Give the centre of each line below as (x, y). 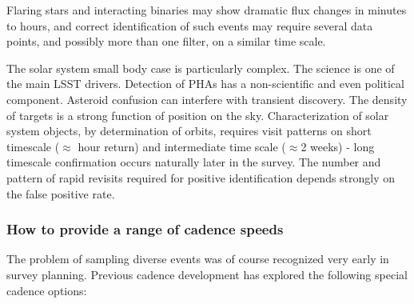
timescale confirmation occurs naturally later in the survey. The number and (194, 162)
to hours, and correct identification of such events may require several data (190, 25)
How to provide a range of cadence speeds (145, 229)
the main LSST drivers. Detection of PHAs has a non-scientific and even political (205, 84)
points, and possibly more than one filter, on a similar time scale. (166, 41)
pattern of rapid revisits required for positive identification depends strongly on (201, 177)
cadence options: (47, 290)
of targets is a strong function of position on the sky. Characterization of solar (198, 115)
